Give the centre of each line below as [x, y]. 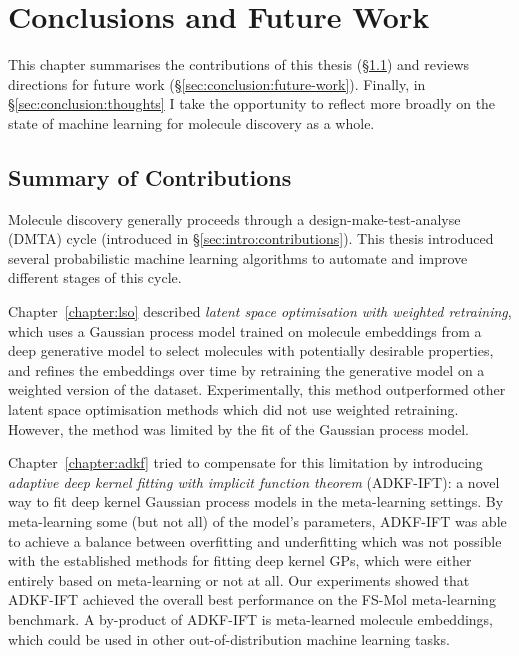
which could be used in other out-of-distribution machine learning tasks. [229, 638]
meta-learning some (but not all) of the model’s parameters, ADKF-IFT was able [257, 521]
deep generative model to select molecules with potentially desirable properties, [251, 350]
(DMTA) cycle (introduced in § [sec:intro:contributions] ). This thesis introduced [251, 238]
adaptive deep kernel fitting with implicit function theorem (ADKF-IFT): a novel [254, 481]
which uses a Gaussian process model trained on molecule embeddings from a [245, 330]
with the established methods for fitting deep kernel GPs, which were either [240, 560]
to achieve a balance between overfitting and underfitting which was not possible [255, 540]
